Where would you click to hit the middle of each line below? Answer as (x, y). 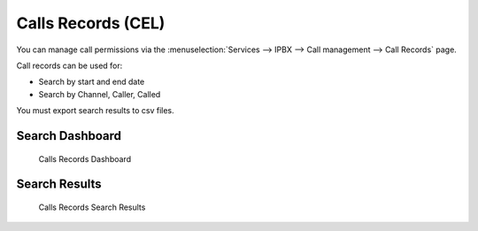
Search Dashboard (69, 136)
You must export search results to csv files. (95, 111)
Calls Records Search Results (92, 207)
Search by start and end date (92, 82)
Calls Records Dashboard (85, 158)
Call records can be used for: (69, 65)
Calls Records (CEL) (91, 23)
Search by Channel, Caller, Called (100, 94)
